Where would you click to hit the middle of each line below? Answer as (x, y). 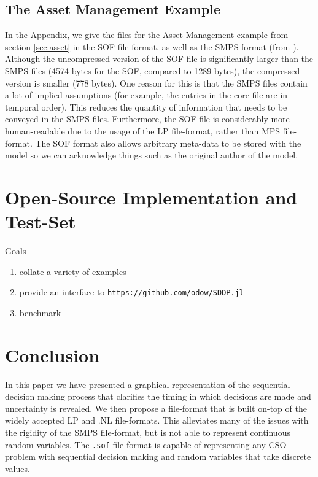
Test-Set (41, 221)
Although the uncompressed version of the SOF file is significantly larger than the (159, 59)
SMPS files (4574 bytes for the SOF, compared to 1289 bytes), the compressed (153, 70)
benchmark (40, 312)
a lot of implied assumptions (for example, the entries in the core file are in (146, 95)
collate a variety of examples (73, 271)
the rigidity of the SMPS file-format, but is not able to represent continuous (148, 432)
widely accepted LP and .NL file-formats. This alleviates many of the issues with (157, 420)
